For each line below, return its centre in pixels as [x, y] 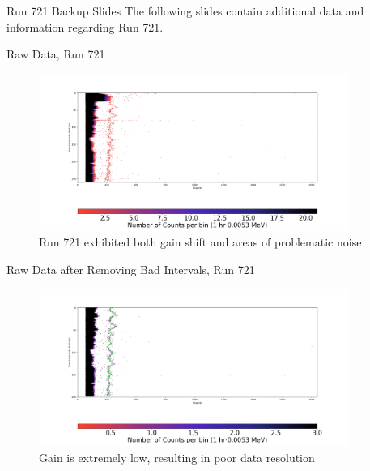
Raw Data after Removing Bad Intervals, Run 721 [131, 269]
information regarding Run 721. [85, 26]
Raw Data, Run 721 [56, 54]
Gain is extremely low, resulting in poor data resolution [177, 457]
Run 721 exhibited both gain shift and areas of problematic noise [200, 242]
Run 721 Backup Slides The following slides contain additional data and [185, 11]
